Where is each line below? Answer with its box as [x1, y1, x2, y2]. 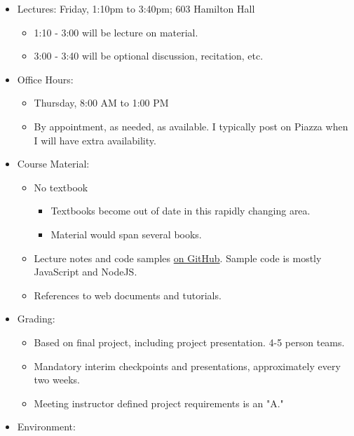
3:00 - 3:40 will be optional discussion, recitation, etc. [34, 48, 264, 63]
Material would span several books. [50, 226, 202, 241]
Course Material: [17, 156, 90, 171]
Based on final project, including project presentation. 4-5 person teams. [34, 334, 345, 349]
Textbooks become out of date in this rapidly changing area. [50, 203, 311, 218]
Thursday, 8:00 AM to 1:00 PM [34, 95, 169, 110]
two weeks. [34, 372, 80, 387]
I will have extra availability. [34, 132, 156, 147]
